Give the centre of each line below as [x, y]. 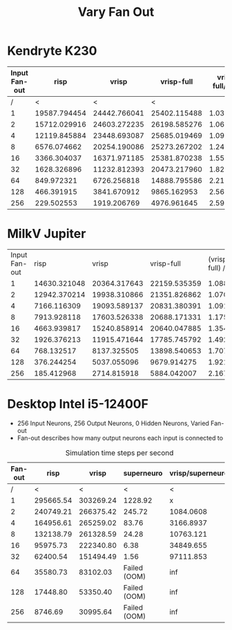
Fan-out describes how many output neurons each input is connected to [120, 438]
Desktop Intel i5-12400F [78, 404]
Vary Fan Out [116, 12]
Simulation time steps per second [119, 452]
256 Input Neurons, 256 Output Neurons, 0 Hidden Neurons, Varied [113, 423]
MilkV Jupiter [47, 234]
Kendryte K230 [52, 51]
